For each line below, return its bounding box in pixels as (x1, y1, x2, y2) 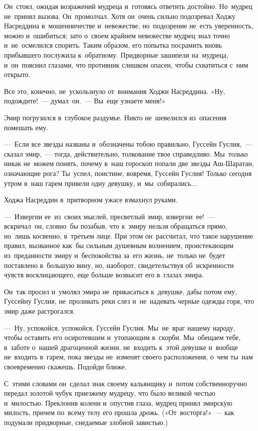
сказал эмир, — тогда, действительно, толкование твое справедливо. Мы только (4, 148, 248, 159)
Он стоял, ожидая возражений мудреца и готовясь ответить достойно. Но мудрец (4, 1, 253, 11)
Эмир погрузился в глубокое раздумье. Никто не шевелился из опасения (4, 112, 227, 122)
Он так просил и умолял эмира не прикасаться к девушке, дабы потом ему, (4, 286, 237, 296)
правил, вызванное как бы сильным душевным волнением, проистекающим (4, 240, 234, 251)
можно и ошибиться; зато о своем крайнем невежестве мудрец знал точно (4, 30, 230, 40)
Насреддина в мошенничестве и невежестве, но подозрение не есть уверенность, (4, 20, 254, 31)
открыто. (4, 69, 30, 80)
